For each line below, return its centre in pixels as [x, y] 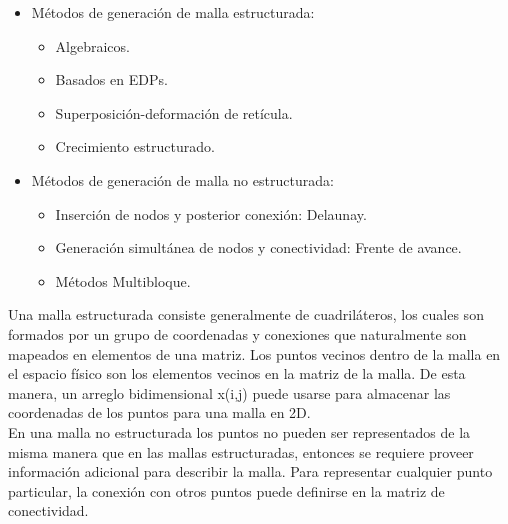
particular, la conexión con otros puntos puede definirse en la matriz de [226, 490]
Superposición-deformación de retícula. [174, 112]
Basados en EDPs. [111, 79]
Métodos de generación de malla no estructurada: [182, 179]
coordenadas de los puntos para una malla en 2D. [159, 412]
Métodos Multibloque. [123, 280]
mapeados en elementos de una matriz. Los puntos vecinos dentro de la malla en [254, 353]
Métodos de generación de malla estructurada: [173, 12]
